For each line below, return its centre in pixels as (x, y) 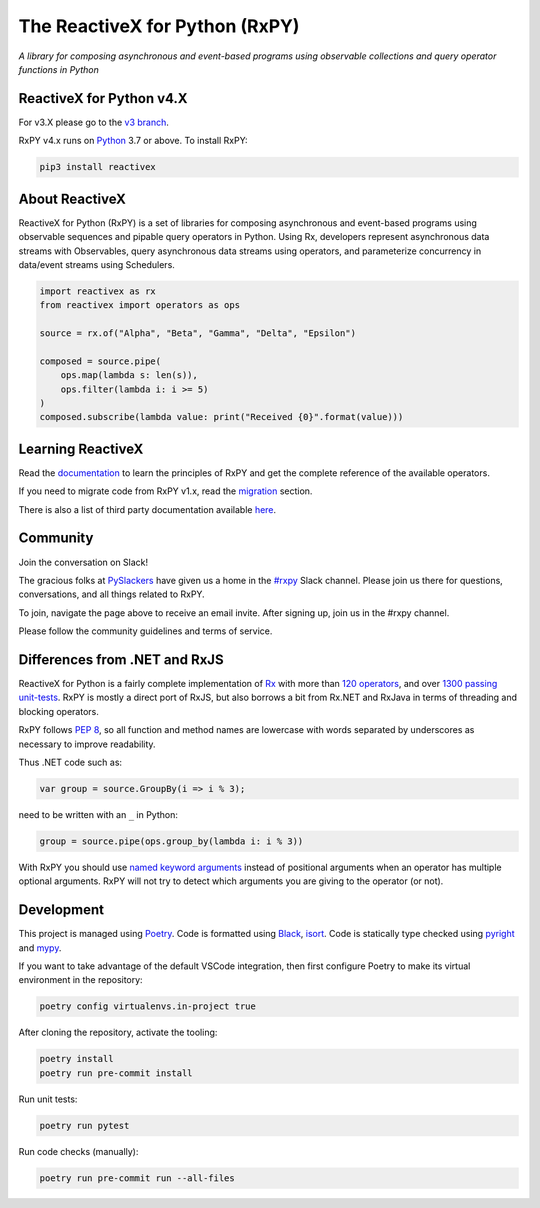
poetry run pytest (84, 1125)
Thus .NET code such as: (70, 762)
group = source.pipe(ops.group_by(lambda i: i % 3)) (171, 841)
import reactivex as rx (98, 291)
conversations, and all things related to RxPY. (111, 594)
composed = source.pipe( (100, 361)
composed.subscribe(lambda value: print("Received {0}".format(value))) (221, 417)
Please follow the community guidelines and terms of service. (145, 631)
